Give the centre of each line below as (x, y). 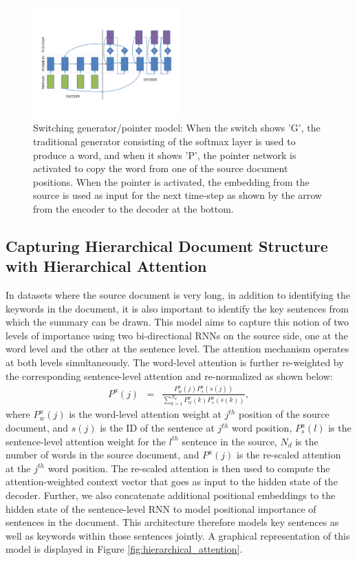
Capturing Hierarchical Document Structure (167, 245)
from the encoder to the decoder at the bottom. (133, 208)
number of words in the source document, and (102, 455)
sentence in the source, (229, 441)
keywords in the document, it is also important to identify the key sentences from (177, 308)
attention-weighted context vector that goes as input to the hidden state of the (172, 481)
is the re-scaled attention (289, 455)
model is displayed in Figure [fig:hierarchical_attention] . (124, 549)
